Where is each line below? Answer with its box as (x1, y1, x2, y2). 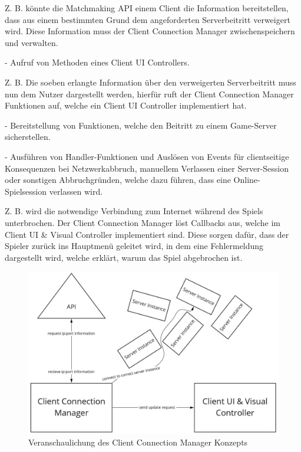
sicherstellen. (5, 130, 51, 143)
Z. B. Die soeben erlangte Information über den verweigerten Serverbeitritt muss (5, 76, 296, 88)
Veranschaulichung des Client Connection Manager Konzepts (28, 435, 248, 448)
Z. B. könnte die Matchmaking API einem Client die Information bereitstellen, (5, 2, 289, 14)
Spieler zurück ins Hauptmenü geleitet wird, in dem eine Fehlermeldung (5, 240, 264, 252)
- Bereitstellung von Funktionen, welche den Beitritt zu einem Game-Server (5, 119, 277, 131)
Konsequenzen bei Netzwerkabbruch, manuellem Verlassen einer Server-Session (5, 162, 289, 174)
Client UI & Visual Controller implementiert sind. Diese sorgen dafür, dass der (5, 228, 289, 240)
